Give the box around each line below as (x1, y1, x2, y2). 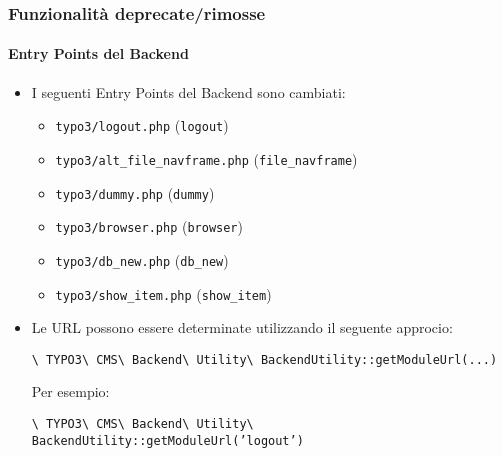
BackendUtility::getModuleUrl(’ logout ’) (31, 433, 304, 448)
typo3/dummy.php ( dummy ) (55, 182, 215, 203)
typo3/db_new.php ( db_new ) (55, 249, 229, 270)
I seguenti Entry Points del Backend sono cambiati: (31, 81, 346, 102)
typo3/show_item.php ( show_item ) (55, 283, 272, 304)
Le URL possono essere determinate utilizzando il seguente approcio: (31, 317, 453, 338)
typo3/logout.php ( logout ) (55, 115, 229, 136)
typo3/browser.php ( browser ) (55, 216, 243, 237)
